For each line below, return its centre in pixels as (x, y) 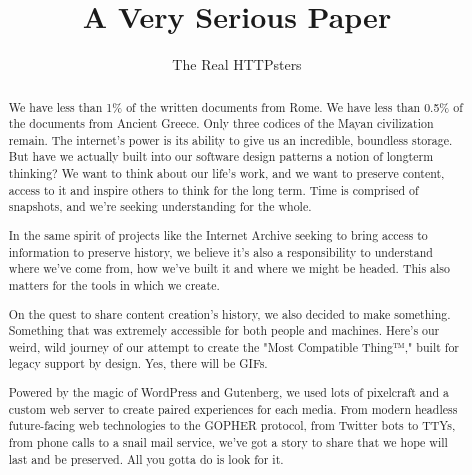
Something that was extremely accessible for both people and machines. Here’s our (224, 330)
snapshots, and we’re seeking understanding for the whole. (160, 206)
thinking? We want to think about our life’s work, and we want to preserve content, (226, 173)
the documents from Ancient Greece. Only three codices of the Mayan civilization (221, 123)
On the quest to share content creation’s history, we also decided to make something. (229, 313)
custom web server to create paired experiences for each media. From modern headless (233, 408)
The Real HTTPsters (237, 64)
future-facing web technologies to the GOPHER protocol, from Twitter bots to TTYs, (232, 425)
